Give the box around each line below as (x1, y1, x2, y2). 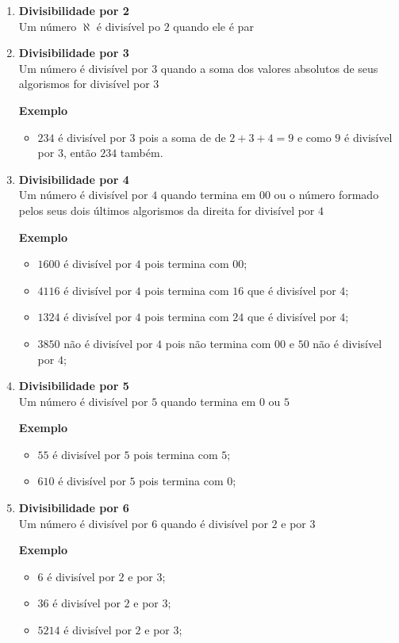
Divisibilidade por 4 (18, 170, 129, 187)
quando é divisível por (160, 515, 268, 531)
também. (120, 144, 163, 161)
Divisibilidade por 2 (18, 2, 129, 18)
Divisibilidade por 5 (18, 377, 129, 394)
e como (297, 128, 332, 145)
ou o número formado (274, 186, 379, 203)
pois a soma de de (139, 128, 226, 145)
